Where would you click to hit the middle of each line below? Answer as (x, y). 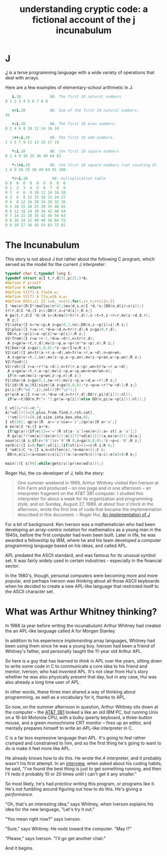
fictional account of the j (84, 20)
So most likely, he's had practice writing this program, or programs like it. (80, 783)
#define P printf (23, 283)
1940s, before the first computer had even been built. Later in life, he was (81, 535)
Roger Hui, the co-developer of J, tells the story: (55, 473)
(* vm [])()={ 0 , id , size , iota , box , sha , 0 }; (49, 417)
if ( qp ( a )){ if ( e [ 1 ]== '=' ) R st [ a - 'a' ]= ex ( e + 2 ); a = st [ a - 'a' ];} (72, 431)
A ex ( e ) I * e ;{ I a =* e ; (28, 426)
